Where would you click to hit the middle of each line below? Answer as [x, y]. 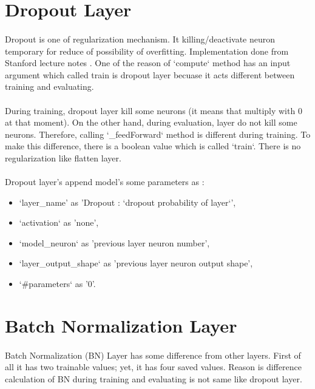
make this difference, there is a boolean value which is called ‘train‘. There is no [153, 146]
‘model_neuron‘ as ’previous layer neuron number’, [114, 242]
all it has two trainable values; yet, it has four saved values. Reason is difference [153, 367]
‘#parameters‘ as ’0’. [57, 284]
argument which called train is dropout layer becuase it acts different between [150, 74]
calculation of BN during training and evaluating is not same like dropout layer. [154, 378]
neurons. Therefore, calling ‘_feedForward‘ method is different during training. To [158, 134]
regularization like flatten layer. [63, 157]
